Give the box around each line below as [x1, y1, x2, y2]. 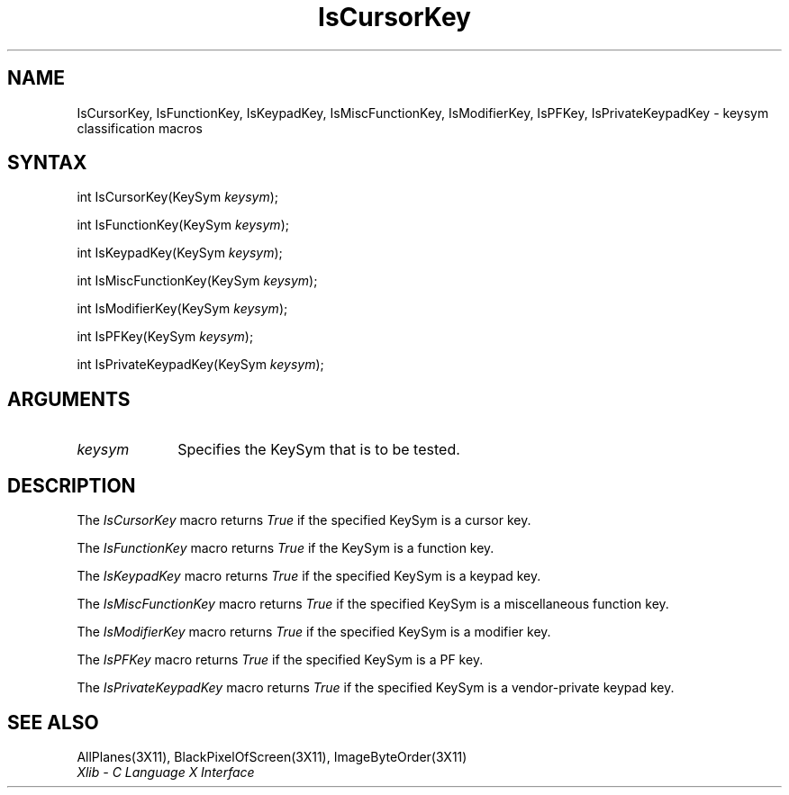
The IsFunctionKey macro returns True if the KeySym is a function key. [77, 540, 494, 556]
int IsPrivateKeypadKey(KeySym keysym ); [77, 357, 324, 373]
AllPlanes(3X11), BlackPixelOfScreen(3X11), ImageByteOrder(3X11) [77, 748, 467, 764]
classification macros [77, 120, 203, 136]
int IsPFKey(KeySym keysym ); [77, 329, 254, 345]
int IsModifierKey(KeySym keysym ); [77, 301, 288, 317]
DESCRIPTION [7, 474, 136, 497]
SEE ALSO [7, 710, 99, 734]
